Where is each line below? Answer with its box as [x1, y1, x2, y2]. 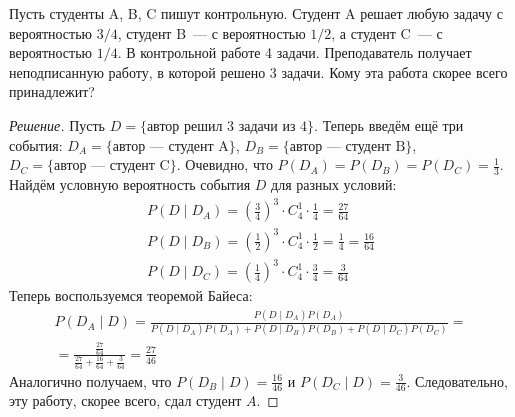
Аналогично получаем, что [9, 370, 172, 391]
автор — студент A [112, 139, 229, 154]
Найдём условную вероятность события [9, 173, 251, 194]
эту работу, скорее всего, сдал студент [9, 390, 242, 411]
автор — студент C [54, 159, 170, 174]
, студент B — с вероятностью [117, 22, 306, 43]
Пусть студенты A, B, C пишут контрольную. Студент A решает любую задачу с [9, 3, 503, 23]
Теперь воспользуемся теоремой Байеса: [9, 285, 253, 306]
